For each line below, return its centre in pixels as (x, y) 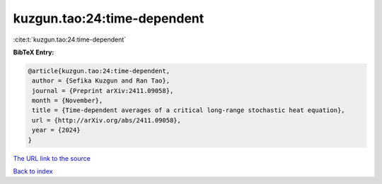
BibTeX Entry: (34, 52)
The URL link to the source (52, 158)
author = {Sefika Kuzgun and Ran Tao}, (101, 81)
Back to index (33, 171)
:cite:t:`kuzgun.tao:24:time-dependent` (70, 39)
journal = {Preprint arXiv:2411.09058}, (103, 91)
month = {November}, (68, 101)
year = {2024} (56, 130)
